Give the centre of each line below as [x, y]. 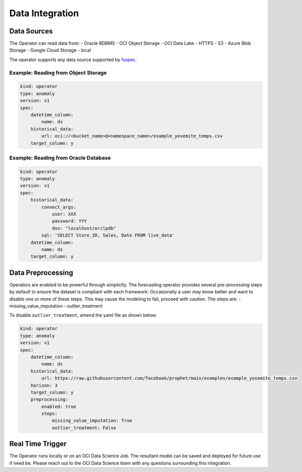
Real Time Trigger [38, 444]
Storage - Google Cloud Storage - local [50, 50]
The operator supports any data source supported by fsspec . [73, 59]
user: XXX [64, 214]
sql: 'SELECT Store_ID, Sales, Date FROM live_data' [108, 235]
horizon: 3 [44, 385]
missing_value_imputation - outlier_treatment [56, 306]
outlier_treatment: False [84, 428]
